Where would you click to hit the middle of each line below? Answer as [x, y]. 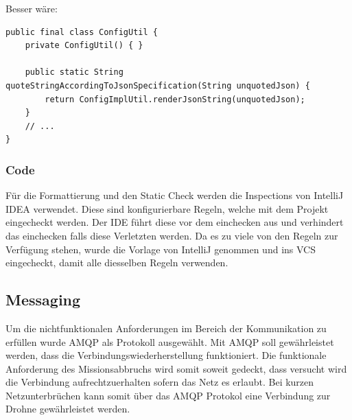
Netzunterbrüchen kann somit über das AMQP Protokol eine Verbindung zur [168, 395]
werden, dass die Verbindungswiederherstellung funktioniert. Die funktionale [166, 355]
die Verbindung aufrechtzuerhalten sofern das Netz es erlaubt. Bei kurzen [160, 382]
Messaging [43, 300]
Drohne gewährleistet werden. [68, 409]
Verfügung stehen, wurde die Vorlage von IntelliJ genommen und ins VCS [161, 249]
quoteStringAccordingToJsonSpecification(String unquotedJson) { [158, 85]
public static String [74, 72]
